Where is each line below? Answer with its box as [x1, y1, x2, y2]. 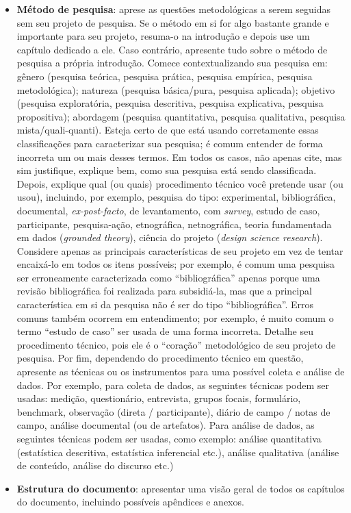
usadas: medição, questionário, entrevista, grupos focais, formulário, [16, 391, 301, 405]
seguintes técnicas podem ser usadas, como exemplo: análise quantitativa [16, 431, 322, 445]
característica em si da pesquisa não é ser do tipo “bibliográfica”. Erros [16, 297, 314, 312]
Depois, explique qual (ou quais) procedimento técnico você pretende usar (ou [16, 176, 343, 190]
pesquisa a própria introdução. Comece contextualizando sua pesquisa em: [16, 55, 328, 70]
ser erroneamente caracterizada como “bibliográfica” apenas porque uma [16, 270, 320, 284]
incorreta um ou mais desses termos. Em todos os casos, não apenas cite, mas [16, 149, 342, 164]
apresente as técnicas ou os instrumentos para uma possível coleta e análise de [16, 364, 345, 379]
